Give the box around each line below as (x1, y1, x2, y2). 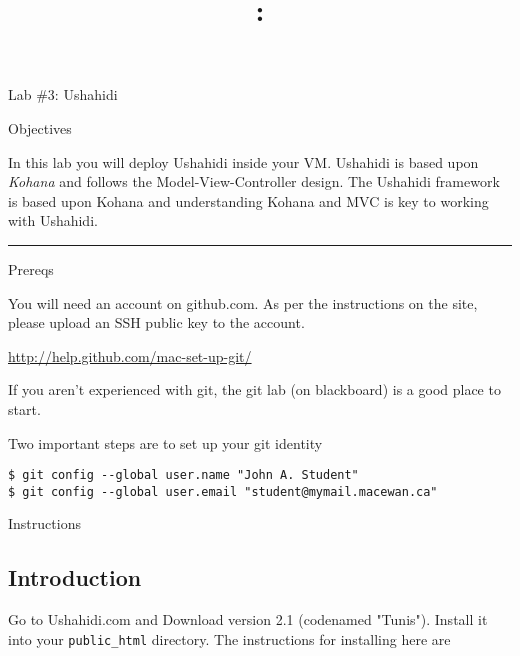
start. (8, 398, 41, 419)
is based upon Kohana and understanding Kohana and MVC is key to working (8, 190, 489, 211)
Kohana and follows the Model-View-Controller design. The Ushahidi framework (8, 171, 500, 192)
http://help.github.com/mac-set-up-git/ (8, 345, 252, 366)
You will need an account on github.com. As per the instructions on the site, (8, 292, 478, 313)
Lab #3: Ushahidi (8, 84, 118, 105)
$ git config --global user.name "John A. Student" (8, 468, 359, 483)
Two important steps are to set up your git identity (8, 432, 323, 453)
